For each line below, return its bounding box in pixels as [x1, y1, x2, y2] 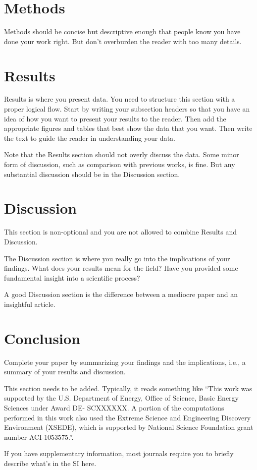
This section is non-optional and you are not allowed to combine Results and [4, 227, 237, 237]
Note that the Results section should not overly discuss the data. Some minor [4, 149, 239, 160]
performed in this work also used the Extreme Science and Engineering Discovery [4, 412, 251, 422]
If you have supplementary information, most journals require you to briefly [4, 448, 234, 459]
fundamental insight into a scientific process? [4, 272, 140, 283]
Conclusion [4, 328, 81, 348]
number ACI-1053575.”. [4, 431, 74, 442]
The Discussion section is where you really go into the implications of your [4, 253, 230, 263]
